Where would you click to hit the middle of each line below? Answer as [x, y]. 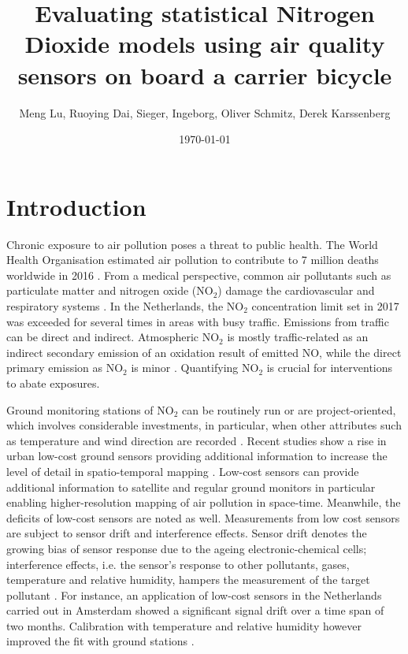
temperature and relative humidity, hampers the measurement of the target [188, 580]
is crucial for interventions [330, 368]
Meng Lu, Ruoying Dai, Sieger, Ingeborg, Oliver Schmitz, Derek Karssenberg [205, 112]
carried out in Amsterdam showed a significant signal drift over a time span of [195, 610]
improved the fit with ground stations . [100, 641]
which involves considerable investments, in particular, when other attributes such [204, 425]
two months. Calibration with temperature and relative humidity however [184, 625]
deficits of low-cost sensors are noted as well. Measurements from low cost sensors [203, 517]
